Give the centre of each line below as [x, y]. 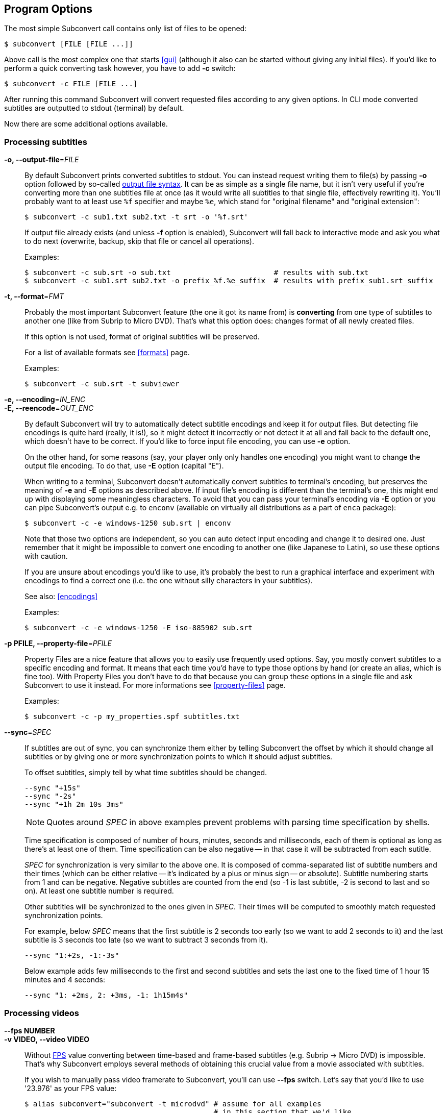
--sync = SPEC [28, 732]
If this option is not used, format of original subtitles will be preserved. [142, 337]
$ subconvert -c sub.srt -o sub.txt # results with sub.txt [197, 273]
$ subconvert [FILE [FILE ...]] [69, 44]
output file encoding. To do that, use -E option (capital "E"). [124, 466]
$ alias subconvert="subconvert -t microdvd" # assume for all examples [173, 1104]
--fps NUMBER [30, 1030]
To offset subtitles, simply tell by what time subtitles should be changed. [146, 773]
